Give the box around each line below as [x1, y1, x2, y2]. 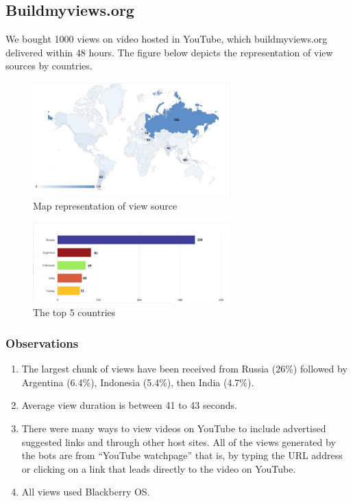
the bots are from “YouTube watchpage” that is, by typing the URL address [21, 448, 343, 462]
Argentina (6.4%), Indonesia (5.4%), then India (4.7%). [21, 375, 254, 389]
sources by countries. [5, 58, 93, 73]
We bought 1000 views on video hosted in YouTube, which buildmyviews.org [5, 32, 328, 46]
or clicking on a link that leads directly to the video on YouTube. [21, 461, 296, 476]
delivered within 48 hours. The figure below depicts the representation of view [5, 45, 333, 59]
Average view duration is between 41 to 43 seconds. [21, 398, 237, 412]
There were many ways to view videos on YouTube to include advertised [21, 421, 326, 436]
